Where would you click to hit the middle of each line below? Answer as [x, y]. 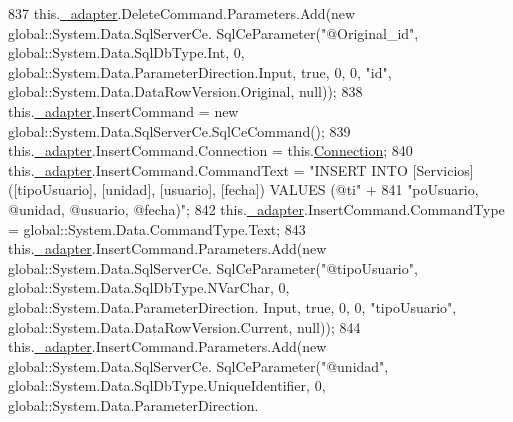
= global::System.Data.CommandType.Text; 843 [157, 228]
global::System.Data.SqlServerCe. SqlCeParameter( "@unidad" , [198, 365]
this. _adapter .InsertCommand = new [123, 110]
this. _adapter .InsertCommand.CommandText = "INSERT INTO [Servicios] [241, 169]
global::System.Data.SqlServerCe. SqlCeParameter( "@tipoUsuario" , [213, 267]
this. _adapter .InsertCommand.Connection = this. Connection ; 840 [210, 150]
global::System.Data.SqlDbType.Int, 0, [126, 52]
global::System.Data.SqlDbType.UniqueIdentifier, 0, [167, 385]
